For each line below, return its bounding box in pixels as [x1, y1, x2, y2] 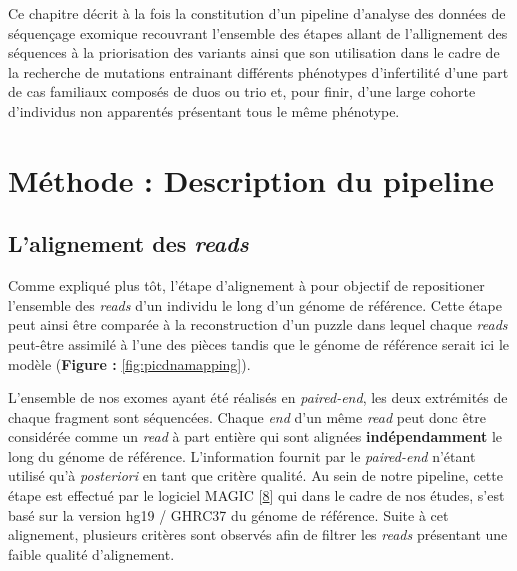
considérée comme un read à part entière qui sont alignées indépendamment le [8, 426, 502, 447]
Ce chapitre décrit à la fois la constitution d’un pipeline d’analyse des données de [8, 3, 506, 23]
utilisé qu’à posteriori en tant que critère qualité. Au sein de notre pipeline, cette [8, 465, 503, 486]
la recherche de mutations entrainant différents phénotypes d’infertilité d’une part [8, 61, 509, 82]
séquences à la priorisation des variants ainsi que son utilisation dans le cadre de [8, 42, 500, 63]
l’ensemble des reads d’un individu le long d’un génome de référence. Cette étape [8, 294, 502, 315]
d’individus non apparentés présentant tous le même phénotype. [8, 100, 400, 121]
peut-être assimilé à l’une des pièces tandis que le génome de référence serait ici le [8, 333, 510, 354]
